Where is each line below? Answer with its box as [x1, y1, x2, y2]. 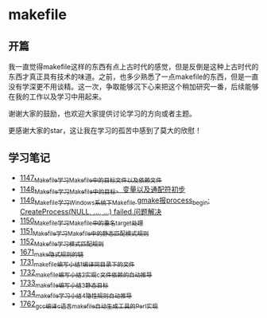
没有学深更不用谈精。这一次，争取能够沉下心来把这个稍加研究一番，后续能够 [8, 82, 259, 91]
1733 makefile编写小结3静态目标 [19, 277, 109, 289]
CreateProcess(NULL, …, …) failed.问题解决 [19, 207, 162, 217]
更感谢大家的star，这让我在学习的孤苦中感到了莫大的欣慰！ [8, 126, 203, 135]
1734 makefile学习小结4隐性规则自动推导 [19, 289, 133, 300]
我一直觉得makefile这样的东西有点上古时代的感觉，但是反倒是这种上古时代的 [8, 62, 259, 71]
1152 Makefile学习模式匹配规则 [19, 237, 105, 248]
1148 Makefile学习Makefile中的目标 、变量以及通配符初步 [19, 184, 186, 196]
